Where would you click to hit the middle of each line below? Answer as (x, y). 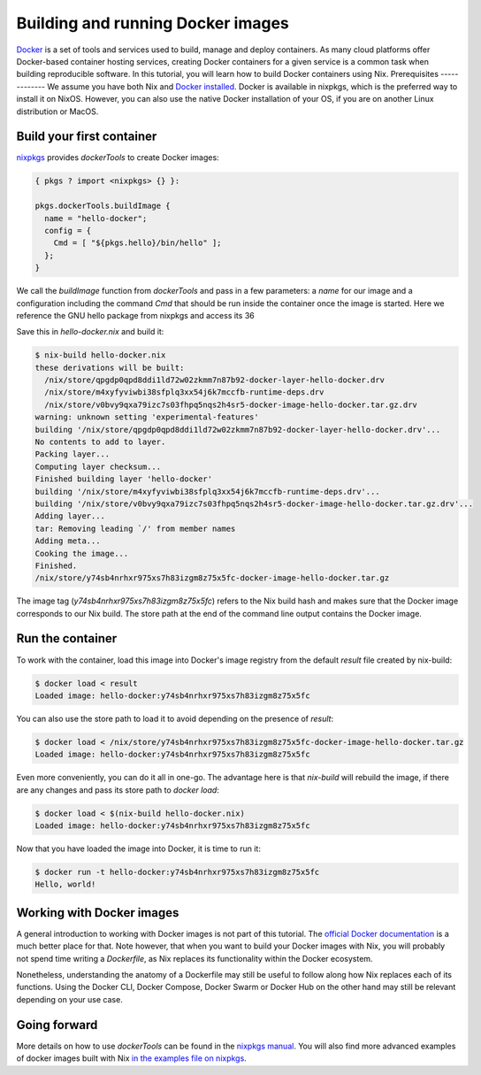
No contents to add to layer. (100, 442)
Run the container (67, 638)
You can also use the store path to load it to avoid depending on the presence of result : (175, 718)
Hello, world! (65, 884)
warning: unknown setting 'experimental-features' (147, 417)
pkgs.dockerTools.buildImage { (103, 206)
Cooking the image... (82, 553)
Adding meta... (68, 541)
